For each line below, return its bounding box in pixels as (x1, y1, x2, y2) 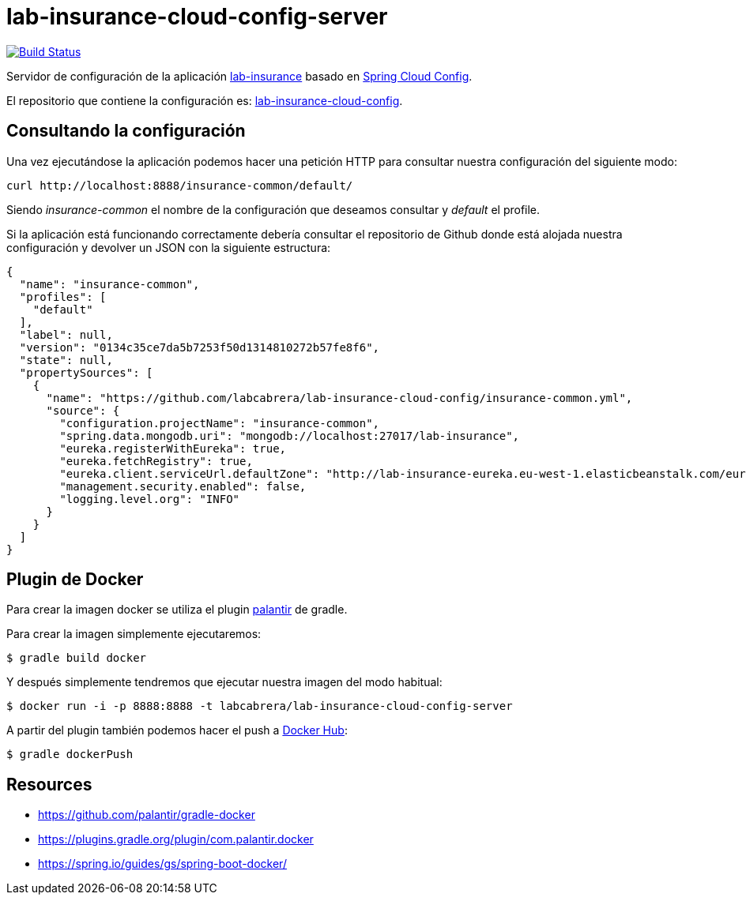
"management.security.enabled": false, (59, 479, 307, 493)
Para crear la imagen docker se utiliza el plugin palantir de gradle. (6, 603, 348, 617)
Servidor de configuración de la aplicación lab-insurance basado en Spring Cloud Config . (6, 69, 473, 83)
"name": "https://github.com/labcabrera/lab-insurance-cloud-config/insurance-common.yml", (46, 391, 633, 404)
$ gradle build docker (6, 651, 147, 665)
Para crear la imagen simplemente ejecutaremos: (6, 627, 262, 641)
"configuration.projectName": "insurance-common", (59, 416, 380, 430)
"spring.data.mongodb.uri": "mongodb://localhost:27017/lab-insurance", (59, 429, 520, 442)
